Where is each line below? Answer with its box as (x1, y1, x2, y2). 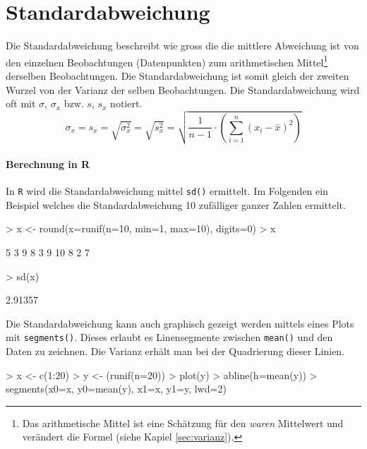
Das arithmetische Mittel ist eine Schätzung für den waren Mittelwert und (22, 415, 344, 430)
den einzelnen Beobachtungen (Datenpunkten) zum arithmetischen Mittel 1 (6, 52, 328, 69)
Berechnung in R (6, 157, 90, 172)
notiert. (110, 96, 143, 111)
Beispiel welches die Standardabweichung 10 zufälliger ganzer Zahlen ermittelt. (6, 197, 346, 212)
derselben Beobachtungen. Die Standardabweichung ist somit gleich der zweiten (6, 68, 349, 83)
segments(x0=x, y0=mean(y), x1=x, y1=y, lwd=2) (6, 381, 227, 396)
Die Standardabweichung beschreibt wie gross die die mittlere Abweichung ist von (6, 38, 359, 53)
